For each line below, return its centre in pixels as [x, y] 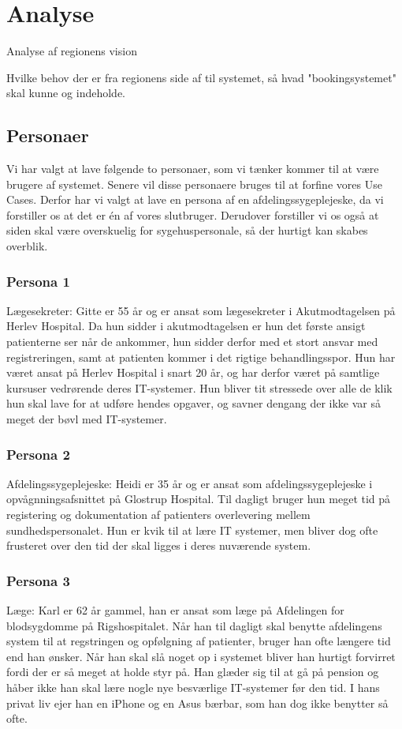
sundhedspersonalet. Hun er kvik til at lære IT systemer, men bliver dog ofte [192, 530]
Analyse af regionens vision [72, 51]
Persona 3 [38, 580]
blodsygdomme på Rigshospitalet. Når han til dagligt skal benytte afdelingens [194, 625]
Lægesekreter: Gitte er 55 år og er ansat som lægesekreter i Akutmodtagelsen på [201, 310]
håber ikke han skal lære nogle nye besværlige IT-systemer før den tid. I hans [193, 688]
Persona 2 [38, 454]
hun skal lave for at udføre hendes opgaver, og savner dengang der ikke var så [194, 403]
